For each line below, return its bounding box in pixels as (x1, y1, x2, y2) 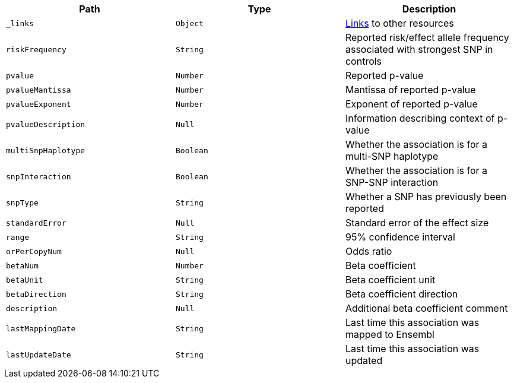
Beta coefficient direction (345, 288, 458, 300)
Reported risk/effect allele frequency (345, 31, 509, 43)
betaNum (6, 261, 39, 270)
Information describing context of (345, 112, 495, 124)
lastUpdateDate (6, 350, 71, 359)
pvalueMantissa (6, 85, 71, 94)
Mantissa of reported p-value (345, 84, 476, 96)
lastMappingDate (6, 324, 76, 333)
